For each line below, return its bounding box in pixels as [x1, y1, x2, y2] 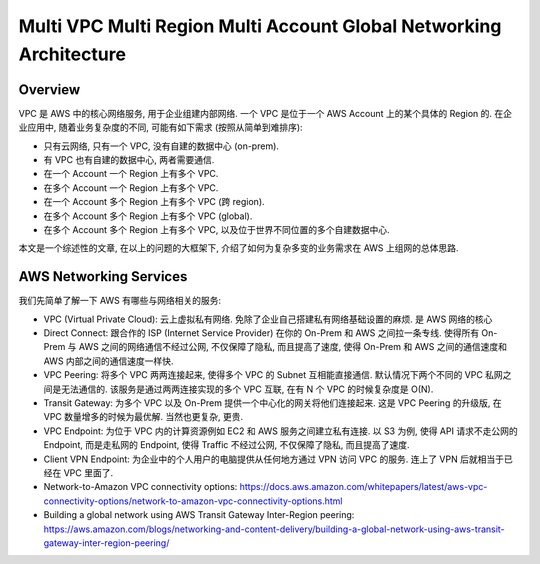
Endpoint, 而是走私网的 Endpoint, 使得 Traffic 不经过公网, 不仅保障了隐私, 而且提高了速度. [43, 439, 410, 451]
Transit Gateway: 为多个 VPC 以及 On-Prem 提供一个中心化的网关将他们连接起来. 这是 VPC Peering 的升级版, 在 [43, 397, 502, 409]
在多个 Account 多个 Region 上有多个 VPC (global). [43, 210, 253, 222]
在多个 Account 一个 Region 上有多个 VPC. [43, 181, 219, 194]
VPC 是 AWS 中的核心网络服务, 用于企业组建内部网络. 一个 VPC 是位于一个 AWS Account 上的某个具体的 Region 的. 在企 [18, 107, 513, 119]
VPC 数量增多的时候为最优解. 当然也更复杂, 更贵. [43, 411, 244, 423]
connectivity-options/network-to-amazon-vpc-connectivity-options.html [43, 495, 344, 507]
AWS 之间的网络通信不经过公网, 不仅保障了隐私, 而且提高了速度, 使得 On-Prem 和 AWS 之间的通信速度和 [78, 341, 507, 353]
